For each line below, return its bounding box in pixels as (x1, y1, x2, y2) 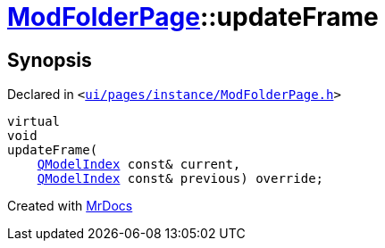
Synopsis (7, 48, 92, 71)
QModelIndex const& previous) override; (37, 171, 324, 186)
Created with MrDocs (7, 198, 133, 214)
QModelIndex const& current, (37, 157, 241, 172)
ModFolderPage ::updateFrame (7, 2, 379, 32)
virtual (7, 114, 61, 129)
